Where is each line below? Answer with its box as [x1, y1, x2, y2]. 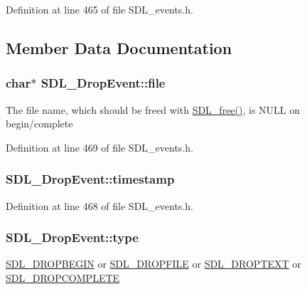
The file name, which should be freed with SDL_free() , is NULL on [6, 102, 301, 117]
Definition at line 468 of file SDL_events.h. [6, 198, 193, 213]
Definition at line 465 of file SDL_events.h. [6, 2, 193, 16]
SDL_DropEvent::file [41, 74, 166, 92]
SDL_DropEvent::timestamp [6, 170, 175, 188]
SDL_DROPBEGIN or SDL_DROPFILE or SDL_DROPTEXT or [6, 256, 301, 271]
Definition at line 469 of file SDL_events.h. [6, 140, 193, 154]
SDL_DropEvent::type [6, 228, 139, 246]
